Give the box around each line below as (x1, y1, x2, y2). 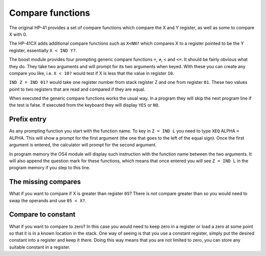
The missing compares (9, 178, 81, 186)
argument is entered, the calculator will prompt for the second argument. (9, 142, 157, 148)
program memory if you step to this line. (9, 165, 91, 171)
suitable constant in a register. (9, 244, 70, 250)
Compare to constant (9, 210, 76, 219)
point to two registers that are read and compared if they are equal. (9, 86, 145, 92)
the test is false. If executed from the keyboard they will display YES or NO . (9, 102, 160, 108)
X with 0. (9, 31, 27, 37)
